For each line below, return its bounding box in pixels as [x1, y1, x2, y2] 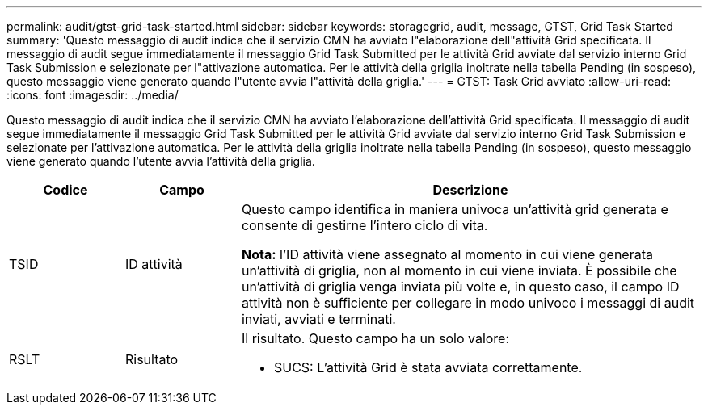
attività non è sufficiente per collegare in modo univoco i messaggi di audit [241, 295, 695, 311]
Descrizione [432, 182, 508, 198]
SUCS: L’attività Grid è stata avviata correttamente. [273, 359, 583, 375]
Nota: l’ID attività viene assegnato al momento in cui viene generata [241, 246, 653, 262]
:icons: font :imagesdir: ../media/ [6, 88, 179, 102]
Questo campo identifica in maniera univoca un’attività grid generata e [241, 201, 668, 217]
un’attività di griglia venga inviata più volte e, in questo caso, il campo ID [241, 279, 680, 295]
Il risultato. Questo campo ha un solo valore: [241, 330, 510, 346]
